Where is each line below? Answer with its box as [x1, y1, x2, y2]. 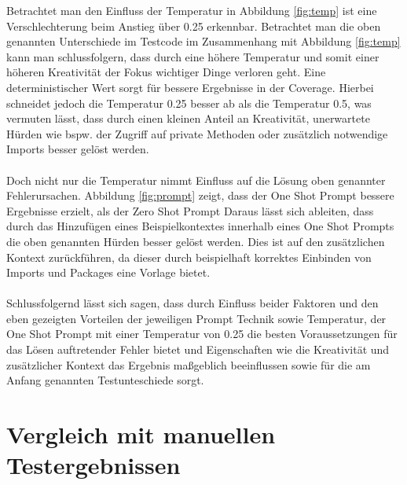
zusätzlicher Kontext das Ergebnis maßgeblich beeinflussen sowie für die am [6, 356, 371, 373]
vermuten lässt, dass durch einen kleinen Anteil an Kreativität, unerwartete [6, 110, 370, 127]
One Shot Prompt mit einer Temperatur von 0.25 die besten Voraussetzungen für [6, 325, 398, 342]
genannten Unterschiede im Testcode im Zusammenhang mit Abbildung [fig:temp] [6, 33, 401, 50]
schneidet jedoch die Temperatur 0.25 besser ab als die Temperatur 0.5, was [6, 94, 372, 111]
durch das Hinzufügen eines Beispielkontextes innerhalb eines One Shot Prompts [6, 218, 394, 234]
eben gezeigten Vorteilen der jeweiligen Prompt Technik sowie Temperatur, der [6, 310, 387, 326]
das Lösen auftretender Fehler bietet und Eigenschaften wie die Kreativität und [6, 341, 390, 358]
